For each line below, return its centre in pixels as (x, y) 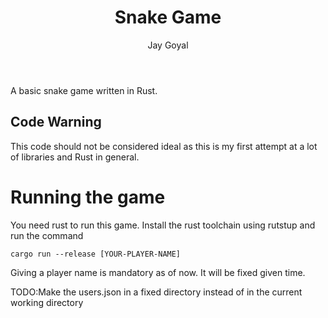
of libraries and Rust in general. (75, 157)
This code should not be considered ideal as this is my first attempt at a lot (164, 146)
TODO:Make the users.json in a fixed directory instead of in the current (156, 292)
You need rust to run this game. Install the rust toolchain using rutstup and (163, 225)
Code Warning (56, 122)
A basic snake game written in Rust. (84, 90)
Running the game (88, 197)
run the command (47, 235)
